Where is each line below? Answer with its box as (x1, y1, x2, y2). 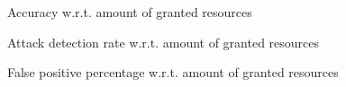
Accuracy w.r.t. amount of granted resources (7, 3, 252, 21)
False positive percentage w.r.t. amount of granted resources (7, 63, 339, 82)
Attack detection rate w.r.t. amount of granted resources (7, 32, 320, 51)
